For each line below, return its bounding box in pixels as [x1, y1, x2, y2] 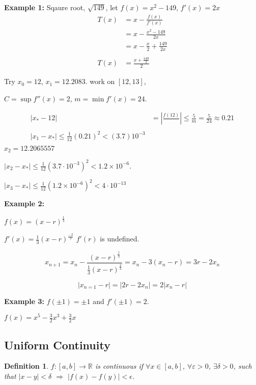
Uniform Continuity [4, 337, 110, 352]
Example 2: [4, 198, 44, 209]
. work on [85, 76, 115, 87]
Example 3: [4, 295, 44, 306]
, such [233, 361, 252, 371]
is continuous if [95, 361, 144, 371]
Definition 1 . [4, 361, 49, 371]
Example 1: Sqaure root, [4, 2, 86, 12]
